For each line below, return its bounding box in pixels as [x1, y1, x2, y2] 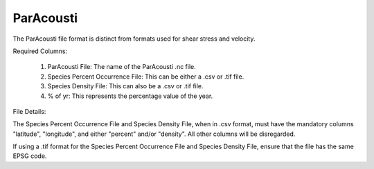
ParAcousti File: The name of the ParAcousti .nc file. [47, 63, 197, 71]
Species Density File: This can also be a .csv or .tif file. [47, 82, 204, 90]
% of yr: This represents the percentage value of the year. [47, 92, 213, 100]
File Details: [12, 107, 46, 115]
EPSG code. [12, 152, 47, 160]
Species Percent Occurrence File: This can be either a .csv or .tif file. [47, 72, 244, 81]
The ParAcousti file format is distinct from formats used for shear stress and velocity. [12, 34, 256, 43]
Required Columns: [12, 47, 68, 55]
